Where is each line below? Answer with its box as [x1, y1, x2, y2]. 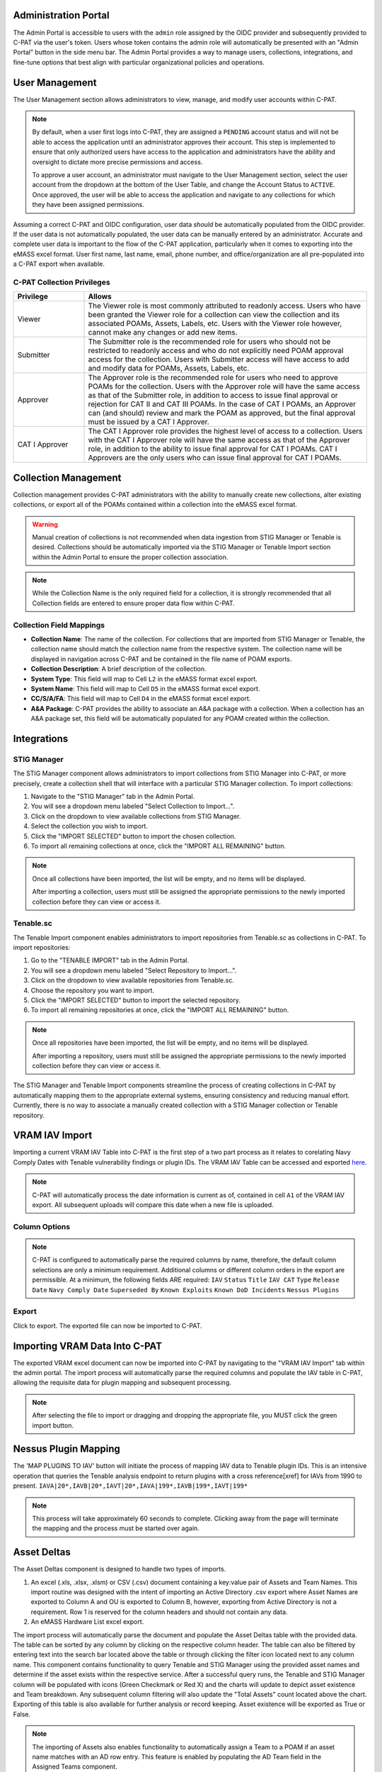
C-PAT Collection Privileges [13, 277, 110, 287]
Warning [32, 520, 58, 528]
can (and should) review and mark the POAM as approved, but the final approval [88, 408, 356, 418]
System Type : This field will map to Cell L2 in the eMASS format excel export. [30, 674, 257, 683]
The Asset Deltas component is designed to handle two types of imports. [13, 1565, 226, 1574]
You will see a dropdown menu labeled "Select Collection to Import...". [30, 802, 235, 811]
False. [13, 1710, 31, 1718]
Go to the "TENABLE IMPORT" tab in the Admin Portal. [30, 956, 190, 965]
